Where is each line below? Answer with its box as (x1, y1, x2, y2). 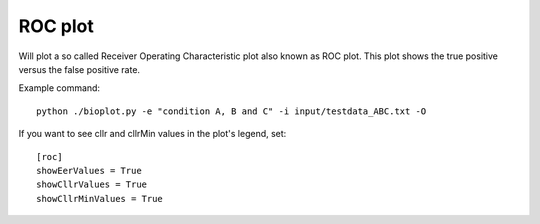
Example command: (18, 82, 100, 94)
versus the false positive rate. (18, 63, 140, 75)
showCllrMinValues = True (36, 193, 164, 204)
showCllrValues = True (36, 179, 148, 190)
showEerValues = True (36, 165, 142, 176)
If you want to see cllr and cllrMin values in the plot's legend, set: (18, 128, 287, 140)
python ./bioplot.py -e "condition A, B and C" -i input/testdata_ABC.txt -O (36, 105, 427, 117)
